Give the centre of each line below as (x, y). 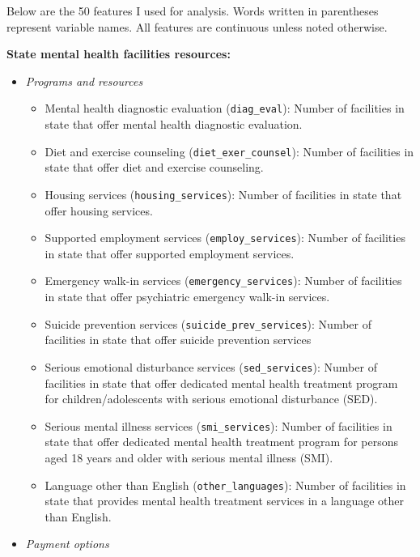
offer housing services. (99, 210)
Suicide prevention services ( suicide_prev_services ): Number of (208, 323)
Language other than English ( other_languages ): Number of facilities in (225, 485)
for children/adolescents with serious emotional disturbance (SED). (211, 399)
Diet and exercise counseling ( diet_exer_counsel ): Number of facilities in (229, 151)
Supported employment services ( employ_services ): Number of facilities (225, 238)
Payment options (67, 544)
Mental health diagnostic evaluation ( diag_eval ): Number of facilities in (225, 108)
